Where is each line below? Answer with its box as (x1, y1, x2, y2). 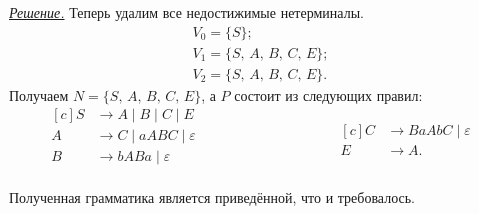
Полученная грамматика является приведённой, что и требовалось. (9, 187, 415, 208)
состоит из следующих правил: (234, 84, 423, 105)
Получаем (9, 84, 69, 105)
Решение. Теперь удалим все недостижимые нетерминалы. (9, 2, 364, 22)
